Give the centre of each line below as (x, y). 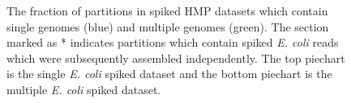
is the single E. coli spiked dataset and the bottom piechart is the (169, 74)
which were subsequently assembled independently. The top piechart (176, 58)
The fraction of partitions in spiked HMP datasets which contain (167, 10)
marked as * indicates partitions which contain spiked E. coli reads (173, 42)
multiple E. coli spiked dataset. (84, 89)
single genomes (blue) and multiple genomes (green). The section (168, 26)
